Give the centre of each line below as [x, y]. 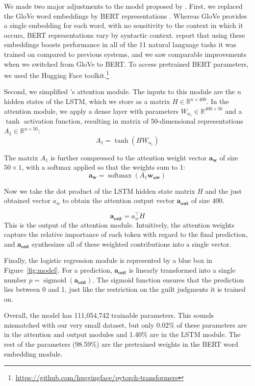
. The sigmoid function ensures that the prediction [168, 279]
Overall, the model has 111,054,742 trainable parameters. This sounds [109, 315]
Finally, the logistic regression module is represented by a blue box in [108, 260]
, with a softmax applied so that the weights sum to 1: [103, 167]
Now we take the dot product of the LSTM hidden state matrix [100, 191]
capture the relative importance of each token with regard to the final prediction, [126, 234]
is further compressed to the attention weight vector [129, 157]
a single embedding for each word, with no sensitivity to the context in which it [124, 25]
